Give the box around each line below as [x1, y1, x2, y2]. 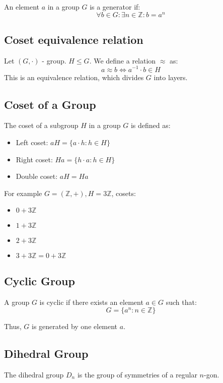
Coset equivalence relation [4, 32, 143, 47]
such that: [166, 296, 197, 307]
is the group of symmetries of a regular [77, 369, 197, 379]
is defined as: [130, 120, 171, 131]
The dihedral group [4, 369, 64, 379]
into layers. [154, 72, 188, 82]
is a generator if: [90, 2, 140, 12]
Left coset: [16, 137, 48, 147]
